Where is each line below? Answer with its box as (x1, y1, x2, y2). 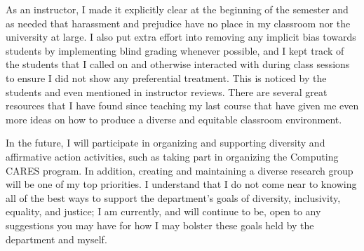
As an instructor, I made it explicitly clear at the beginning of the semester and (6, 2, 349, 16)
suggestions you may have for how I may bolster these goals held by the (6, 217, 314, 232)
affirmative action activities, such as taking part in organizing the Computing (6, 149, 339, 163)
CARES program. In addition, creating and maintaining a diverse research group (6, 163, 353, 177)
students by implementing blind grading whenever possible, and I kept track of (6, 43, 344, 57)
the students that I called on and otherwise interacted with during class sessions (6, 57, 350, 72)
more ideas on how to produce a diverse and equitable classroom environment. (6, 111, 342, 126)
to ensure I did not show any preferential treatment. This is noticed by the (6, 70, 327, 85)
